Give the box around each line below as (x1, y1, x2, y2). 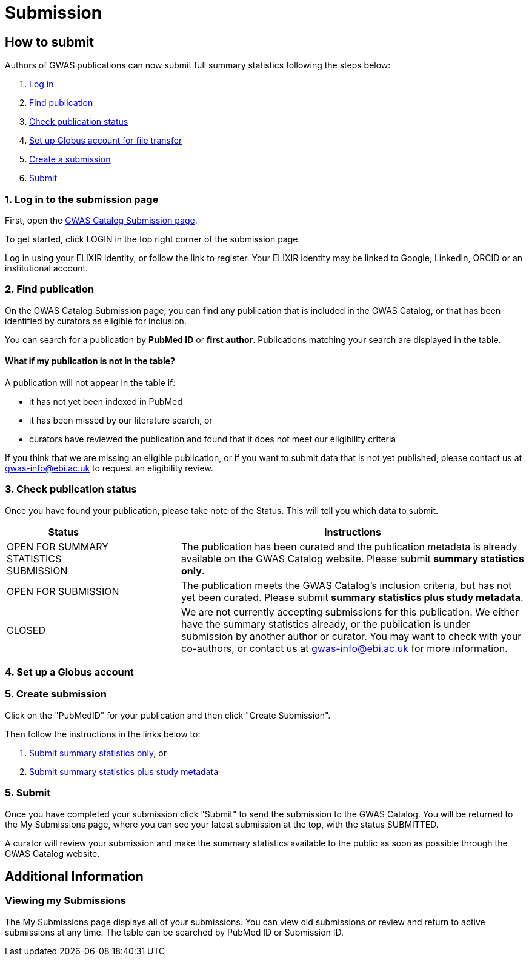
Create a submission (29, 154, 111, 165)
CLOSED (7, 623, 45, 636)
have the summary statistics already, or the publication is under (181, 617, 471, 630)
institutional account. (5, 262, 88, 273)
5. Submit (5, 786, 51, 799)
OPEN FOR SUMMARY (7, 540, 108, 553)
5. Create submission (5, 688, 107, 700)
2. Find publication (5, 283, 95, 296)
